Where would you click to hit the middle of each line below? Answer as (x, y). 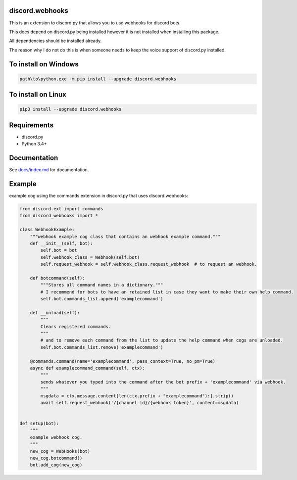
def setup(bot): (39, 424)
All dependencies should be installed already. (55, 41)
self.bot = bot (59, 250)
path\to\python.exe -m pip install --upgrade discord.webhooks (98, 79)
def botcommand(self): (57, 278)
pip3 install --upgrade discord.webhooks (71, 109)
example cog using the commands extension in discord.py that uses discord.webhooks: (99, 195)
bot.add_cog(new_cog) (56, 465)
